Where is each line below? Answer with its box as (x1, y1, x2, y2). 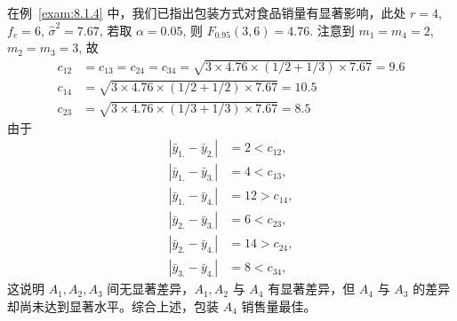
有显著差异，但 (268, 279, 356, 298)
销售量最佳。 (241, 296, 317, 315)
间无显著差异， (107, 279, 195, 298)
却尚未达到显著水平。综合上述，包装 (7, 296, 219, 315)
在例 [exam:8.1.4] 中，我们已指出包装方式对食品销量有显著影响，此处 (7, 4, 406, 21)
